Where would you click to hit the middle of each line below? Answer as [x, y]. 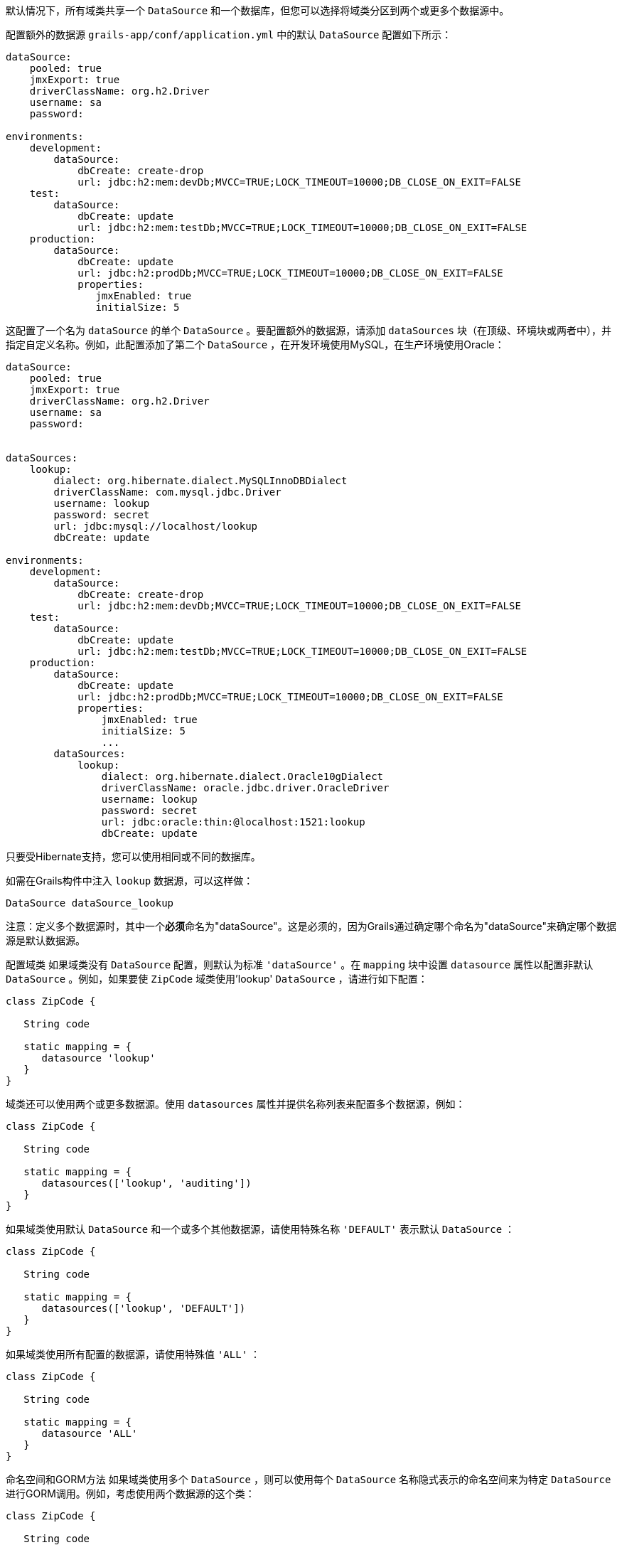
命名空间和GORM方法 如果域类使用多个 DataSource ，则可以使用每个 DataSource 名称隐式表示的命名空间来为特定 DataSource [309, 1479]
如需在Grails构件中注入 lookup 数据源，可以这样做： [130, 881]
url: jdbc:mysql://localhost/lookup [156, 526]
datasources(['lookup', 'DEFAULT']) [144, 1308]
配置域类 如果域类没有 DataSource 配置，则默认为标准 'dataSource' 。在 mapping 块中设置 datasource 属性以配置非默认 [300, 964]
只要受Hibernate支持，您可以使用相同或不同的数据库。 [133, 856]
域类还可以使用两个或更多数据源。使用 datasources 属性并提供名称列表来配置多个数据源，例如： [236, 1104]
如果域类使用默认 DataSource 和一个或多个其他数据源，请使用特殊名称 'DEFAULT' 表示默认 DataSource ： [261, 1229]
